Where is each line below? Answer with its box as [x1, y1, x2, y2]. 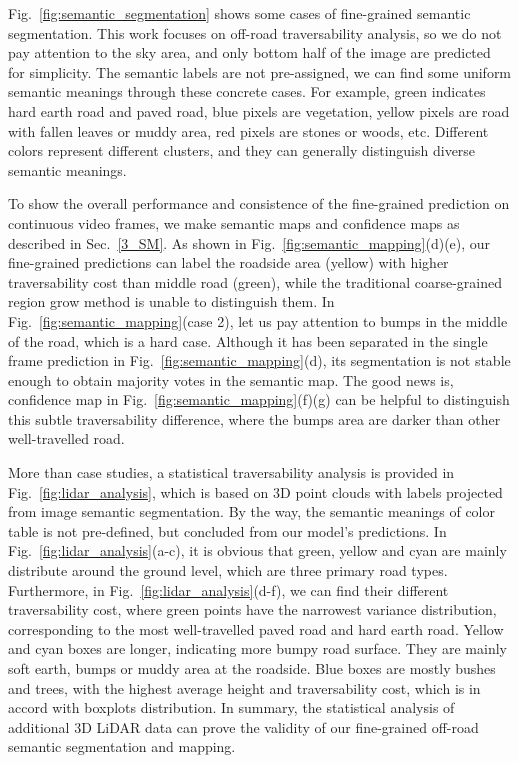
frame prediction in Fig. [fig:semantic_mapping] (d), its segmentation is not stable [8, 350, 511, 371]
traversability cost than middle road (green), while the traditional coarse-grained [8, 271, 503, 292]
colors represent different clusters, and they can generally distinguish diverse [8, 140, 476, 161]
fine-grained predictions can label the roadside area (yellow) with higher [8, 252, 449, 273]
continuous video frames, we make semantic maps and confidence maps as [8, 212, 460, 233]
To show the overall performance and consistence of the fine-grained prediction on [8, 193, 510, 214]
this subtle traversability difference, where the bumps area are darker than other [8, 408, 501, 429]
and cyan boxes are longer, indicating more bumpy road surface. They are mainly [8, 638, 507, 659]
